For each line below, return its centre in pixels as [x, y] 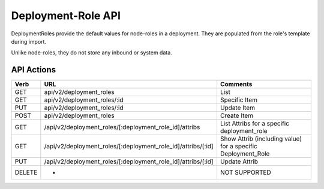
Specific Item [239, 100]
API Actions [34, 70]
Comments [236, 84]
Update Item [237, 108]
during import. [29, 41]
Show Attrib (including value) [261, 139]
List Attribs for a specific [255, 124]
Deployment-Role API [66, 16]
